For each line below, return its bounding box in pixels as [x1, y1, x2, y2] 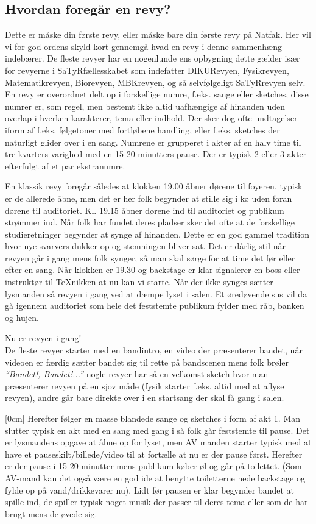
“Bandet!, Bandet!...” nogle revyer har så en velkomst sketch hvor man [5, 367, 269, 380]
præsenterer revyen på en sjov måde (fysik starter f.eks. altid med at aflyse [5, 379, 284, 392]
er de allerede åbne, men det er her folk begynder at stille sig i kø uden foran [5, 191, 292, 204]
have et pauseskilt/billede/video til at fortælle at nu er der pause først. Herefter [5, 447, 303, 460]
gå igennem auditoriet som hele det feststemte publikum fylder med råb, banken [5, 299, 304, 312]
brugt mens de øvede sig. [5, 507, 97, 520]
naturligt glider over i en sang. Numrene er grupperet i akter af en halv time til [5, 135, 301, 148]
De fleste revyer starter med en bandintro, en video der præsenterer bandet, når [5, 344, 303, 356]
